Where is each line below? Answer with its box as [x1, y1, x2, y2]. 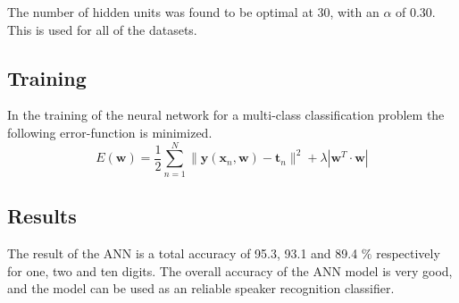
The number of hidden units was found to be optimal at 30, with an [7, 3, 380, 21]
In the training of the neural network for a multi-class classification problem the [7, 105, 445, 124]
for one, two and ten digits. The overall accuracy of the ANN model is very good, [7, 261, 453, 280]
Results [7, 202, 77, 230]
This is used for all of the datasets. [7, 20, 197, 38]
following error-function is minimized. [7, 122, 213, 141]
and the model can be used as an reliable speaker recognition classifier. [7, 279, 395, 298]
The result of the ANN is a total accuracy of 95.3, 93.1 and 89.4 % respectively [7, 243, 440, 262]
